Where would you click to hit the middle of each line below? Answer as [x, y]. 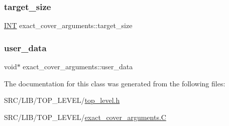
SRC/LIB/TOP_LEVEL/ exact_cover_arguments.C [85, 117]
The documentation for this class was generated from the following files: [115, 83]
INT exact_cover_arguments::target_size [68, 25]
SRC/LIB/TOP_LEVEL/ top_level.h [62, 100]
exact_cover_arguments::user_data [78, 67]
